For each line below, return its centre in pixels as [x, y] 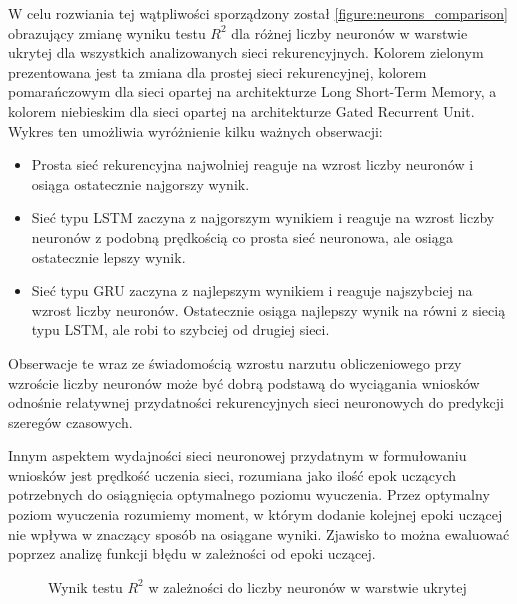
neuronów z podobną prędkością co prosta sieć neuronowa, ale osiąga [242, 236]
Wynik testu [85, 586]
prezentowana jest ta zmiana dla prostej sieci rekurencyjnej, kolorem [217, 71]
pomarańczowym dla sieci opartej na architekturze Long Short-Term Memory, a [252, 91]
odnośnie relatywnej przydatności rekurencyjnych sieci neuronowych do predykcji [256, 402]
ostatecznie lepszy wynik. [108, 256]
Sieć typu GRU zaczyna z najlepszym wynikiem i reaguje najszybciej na [252, 290]
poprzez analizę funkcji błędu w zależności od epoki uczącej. [192, 553]
